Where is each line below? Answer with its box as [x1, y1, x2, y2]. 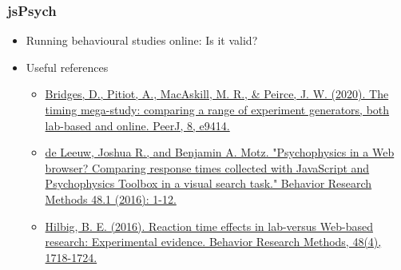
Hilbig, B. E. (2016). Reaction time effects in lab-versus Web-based [45, 217, 373, 234]
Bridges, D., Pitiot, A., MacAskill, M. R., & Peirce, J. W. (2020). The [45, 85, 389, 102]
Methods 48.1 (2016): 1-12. [45, 190, 177, 207]
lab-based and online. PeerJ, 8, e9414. [45, 117, 230, 133]
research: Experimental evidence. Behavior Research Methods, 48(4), [45, 233, 382, 250]
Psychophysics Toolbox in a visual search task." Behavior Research [45, 175, 372, 192]
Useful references [26, 58, 109, 75]
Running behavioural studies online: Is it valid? [26, 32, 258, 49]
